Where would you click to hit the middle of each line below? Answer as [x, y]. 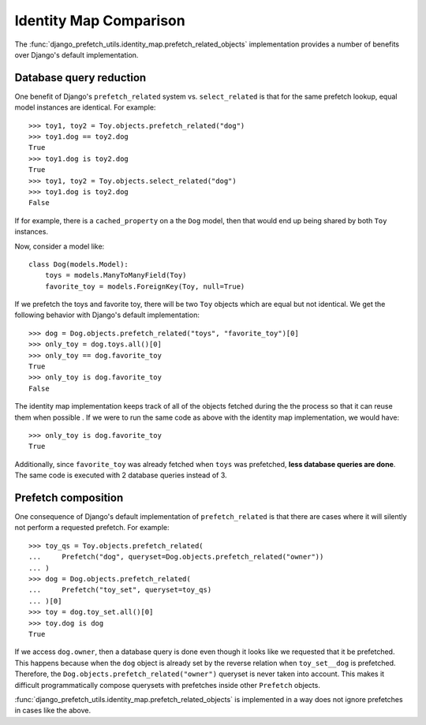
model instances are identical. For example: [85, 107]
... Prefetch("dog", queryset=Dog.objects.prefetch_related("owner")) [176, 557]
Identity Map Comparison [100, 21]
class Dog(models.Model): [79, 264]
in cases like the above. [53, 711]
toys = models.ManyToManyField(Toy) [116, 275]
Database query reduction [80, 78]
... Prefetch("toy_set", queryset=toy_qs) [120, 590]
